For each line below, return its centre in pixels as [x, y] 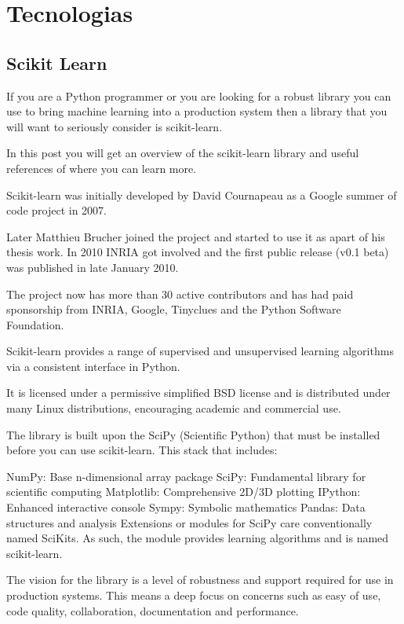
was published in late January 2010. [93, 267]
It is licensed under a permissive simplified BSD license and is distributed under [198, 393]
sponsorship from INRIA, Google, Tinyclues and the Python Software [174, 309]
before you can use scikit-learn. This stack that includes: [142, 450]
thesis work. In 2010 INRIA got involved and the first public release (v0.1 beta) [198, 252]
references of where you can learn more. [102, 168]
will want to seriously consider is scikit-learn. [115, 126]
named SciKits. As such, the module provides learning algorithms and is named [198, 538]
